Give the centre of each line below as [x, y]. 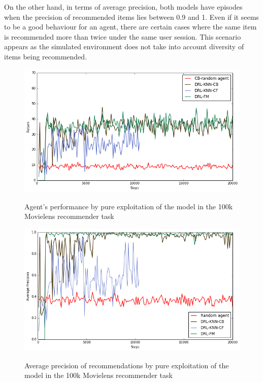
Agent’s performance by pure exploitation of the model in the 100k [129, 206]
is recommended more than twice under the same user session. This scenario [123, 36]
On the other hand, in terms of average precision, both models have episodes [123, 7]
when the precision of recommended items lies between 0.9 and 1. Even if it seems [131, 17]
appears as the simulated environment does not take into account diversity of [124, 46]
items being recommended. [46, 56]
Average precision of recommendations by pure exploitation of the [127, 365]
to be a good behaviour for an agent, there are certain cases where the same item [130, 27]
